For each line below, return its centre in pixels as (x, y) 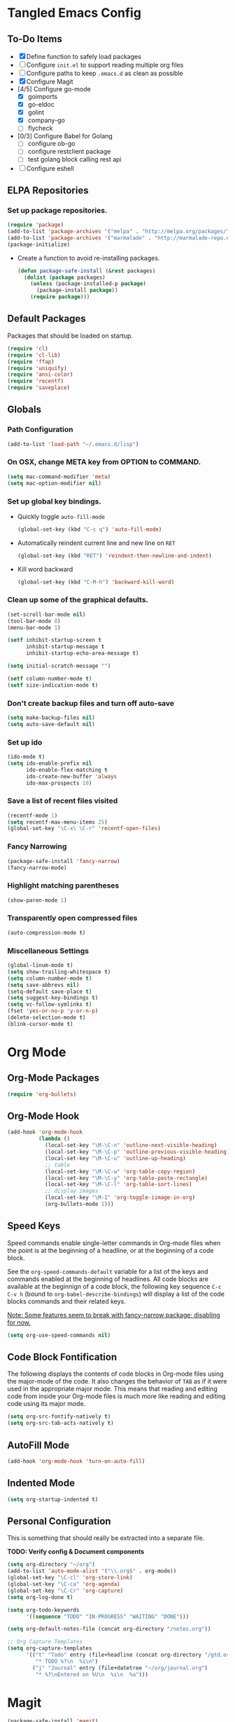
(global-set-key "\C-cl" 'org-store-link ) (70, 1578)
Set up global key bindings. (54, 501)
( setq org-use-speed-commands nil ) (59, 1335)
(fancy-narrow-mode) (37, 868)
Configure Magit (50, 81)
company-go (46, 120)
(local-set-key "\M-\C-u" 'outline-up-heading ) (115, 1158)
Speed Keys (34, 1226)
